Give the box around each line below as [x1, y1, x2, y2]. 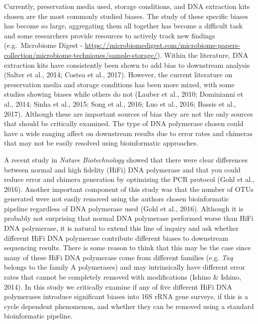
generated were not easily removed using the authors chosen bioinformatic [4, 193, 229, 204]
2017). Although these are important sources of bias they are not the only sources [4, 108, 253, 119]
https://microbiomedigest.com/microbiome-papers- [85, 40, 241, 50]
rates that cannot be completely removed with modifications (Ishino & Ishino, [4, 272, 242, 282]
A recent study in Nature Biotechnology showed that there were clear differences [4, 154, 248, 164]
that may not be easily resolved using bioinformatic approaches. [4, 138, 198, 148]
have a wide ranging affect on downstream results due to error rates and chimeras [4, 128, 253, 138]
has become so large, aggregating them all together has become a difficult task [4, 20, 243, 31]
